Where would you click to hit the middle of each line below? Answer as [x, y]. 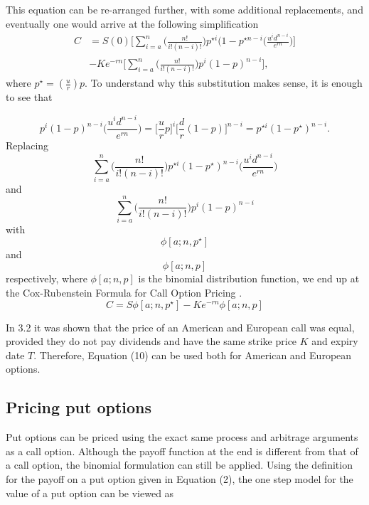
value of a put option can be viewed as [90, 493]
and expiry [335, 341]
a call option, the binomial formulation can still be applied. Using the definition [179, 465]
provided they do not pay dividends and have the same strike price [151, 341]
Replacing [27, 145]
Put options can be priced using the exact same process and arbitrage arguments [182, 437]
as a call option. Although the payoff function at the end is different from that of [182, 451]
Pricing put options [79, 407]
